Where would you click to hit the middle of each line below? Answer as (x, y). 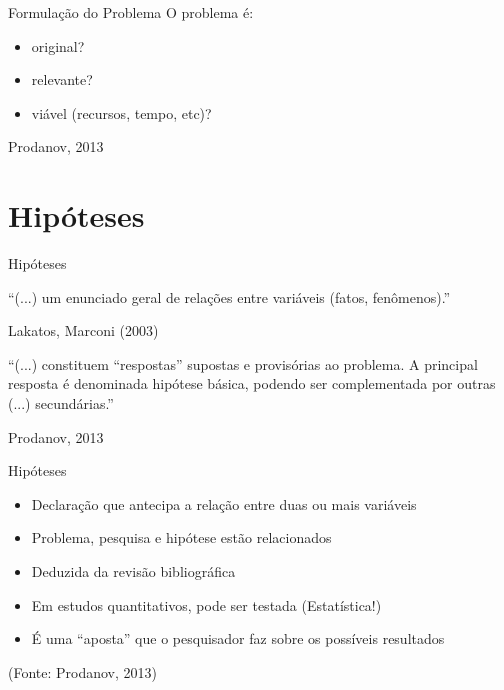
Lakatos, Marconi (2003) (83, 330)
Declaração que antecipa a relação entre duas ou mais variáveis (224, 503)
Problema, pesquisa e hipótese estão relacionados (181, 537)
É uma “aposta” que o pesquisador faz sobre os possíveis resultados (238, 638)
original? (58, 45)
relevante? (62, 79)
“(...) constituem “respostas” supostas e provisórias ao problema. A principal (243, 363)
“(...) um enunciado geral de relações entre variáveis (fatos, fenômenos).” (229, 296)
